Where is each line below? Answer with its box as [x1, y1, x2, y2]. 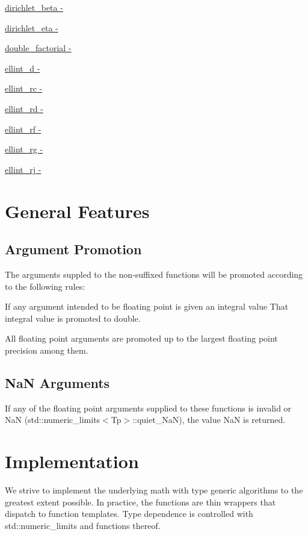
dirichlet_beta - [5, 1, 63, 13]
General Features [5, 198, 150, 223]
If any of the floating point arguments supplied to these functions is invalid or [5, 401, 292, 414]
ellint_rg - [5, 143, 43, 155]
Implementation [5, 449, 139, 474]
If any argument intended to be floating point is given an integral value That [5, 300, 289, 313]
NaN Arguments [5, 373, 110, 392]
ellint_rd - [5, 102, 43, 114]
